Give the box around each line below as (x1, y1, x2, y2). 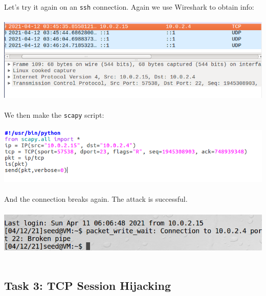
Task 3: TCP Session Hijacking (4, 278, 171, 293)
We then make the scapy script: (4, 109, 104, 120)
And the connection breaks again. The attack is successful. (4, 194, 188, 204)
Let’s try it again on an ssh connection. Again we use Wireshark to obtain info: (4, 2, 254, 12)
